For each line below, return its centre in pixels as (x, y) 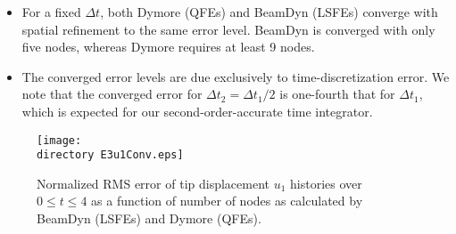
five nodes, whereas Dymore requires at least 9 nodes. (168, 47)
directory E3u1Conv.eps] (110, 155)
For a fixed (51, 12)
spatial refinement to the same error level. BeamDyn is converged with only (228, 29)
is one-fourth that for (337, 94)
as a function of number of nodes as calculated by (227, 201)
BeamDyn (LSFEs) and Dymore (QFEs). (149, 218)
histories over (326, 183)
